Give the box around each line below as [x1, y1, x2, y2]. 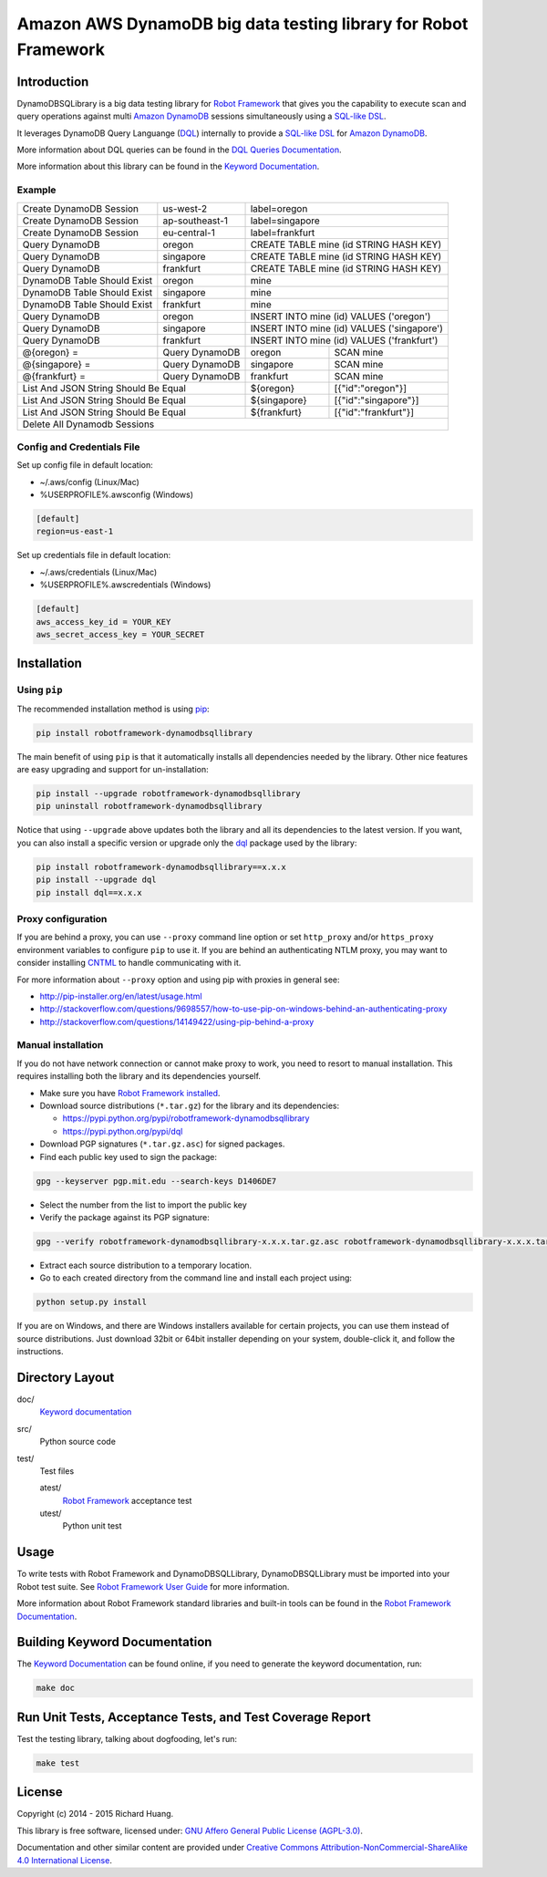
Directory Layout [16, 1369, 115, 1385]
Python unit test [62, 1520, 122, 1531]
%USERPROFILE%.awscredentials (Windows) [39, 579, 212, 590]
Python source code [39, 1436, 116, 1447]
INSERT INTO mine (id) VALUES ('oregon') [250, 310, 431, 323]
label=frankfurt [250, 226, 315, 239]
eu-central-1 [162, 226, 216, 239]
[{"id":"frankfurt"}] [334, 406, 415, 419]
